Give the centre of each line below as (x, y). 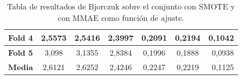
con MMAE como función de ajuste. (121, 18)
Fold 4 (21, 38)
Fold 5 (21, 52)
